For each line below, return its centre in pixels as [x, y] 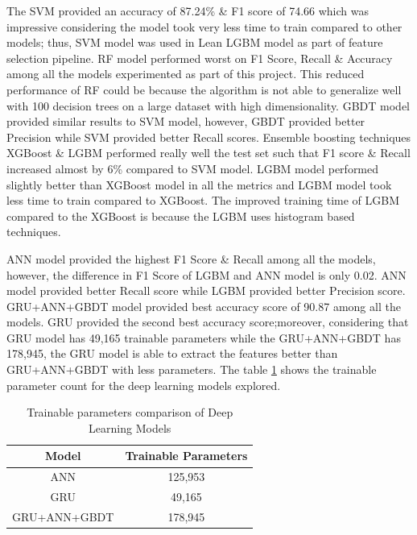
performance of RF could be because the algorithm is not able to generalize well [204, 89]
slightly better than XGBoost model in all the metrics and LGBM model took [199, 184]
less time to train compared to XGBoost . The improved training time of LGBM [203, 200]
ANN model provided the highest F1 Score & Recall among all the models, [191, 258]
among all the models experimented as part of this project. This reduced [186, 74]
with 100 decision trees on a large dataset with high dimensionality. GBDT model [208, 105]
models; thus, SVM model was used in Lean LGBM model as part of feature [195, 42]
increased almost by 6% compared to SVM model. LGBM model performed [193, 168]
